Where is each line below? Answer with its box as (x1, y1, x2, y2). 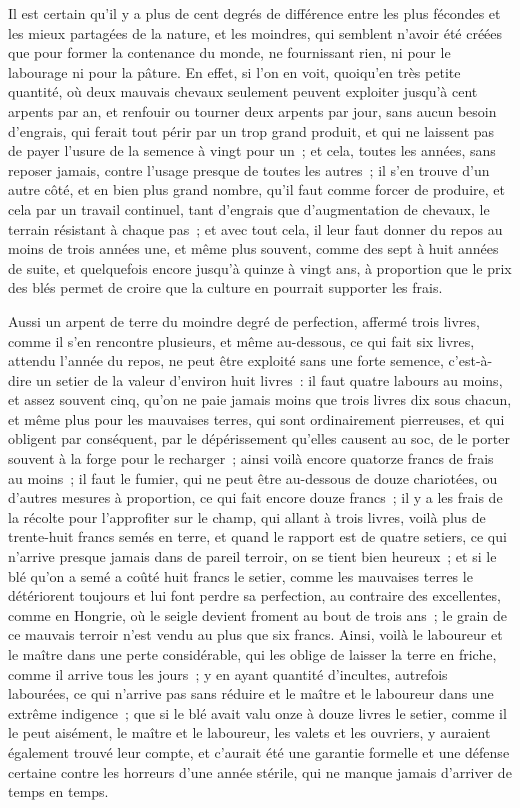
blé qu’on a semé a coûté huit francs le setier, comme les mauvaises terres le (8, 565, 473, 586)
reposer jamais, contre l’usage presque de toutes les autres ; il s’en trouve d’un (8, 159, 490, 180)
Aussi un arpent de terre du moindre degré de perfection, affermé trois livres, (8, 310, 480, 331)
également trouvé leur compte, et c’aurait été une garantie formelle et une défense (8, 741, 510, 762)
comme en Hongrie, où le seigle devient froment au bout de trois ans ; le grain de (8, 604, 507, 625)
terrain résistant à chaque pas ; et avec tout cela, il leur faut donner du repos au (8, 218, 503, 239)
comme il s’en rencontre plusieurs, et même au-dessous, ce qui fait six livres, (8, 330, 475, 351)
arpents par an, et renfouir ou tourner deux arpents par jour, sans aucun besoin (8, 100, 497, 121)
